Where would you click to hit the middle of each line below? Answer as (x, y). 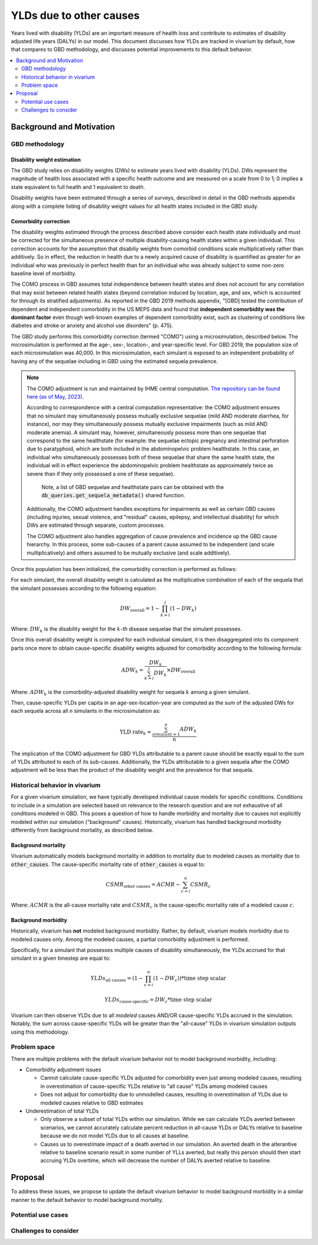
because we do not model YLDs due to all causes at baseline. (115, 1136)
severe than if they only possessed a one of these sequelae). (101, 474)
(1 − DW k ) (183, 609)
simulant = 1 (166, 734)
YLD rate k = (135, 733)
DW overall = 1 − (140, 609)
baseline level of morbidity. (44, 273)
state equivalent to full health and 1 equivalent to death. (78, 187)
